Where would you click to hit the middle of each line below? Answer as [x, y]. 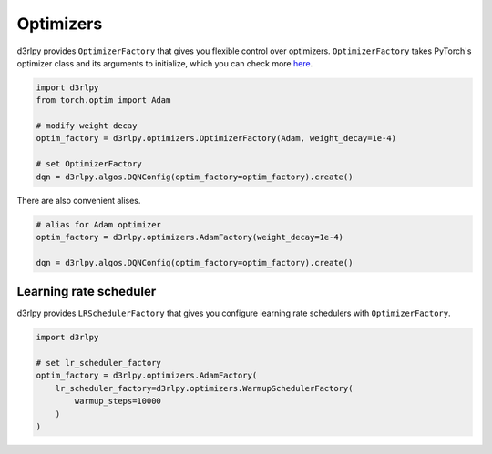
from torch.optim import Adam [103, 101]
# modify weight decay [87, 126]
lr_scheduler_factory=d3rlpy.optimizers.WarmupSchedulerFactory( [204, 388]
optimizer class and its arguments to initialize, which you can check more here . [165, 63]
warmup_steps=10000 [118, 401]
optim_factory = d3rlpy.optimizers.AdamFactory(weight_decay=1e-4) [190, 237]
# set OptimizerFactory [89, 164]
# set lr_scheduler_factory [98, 363]
